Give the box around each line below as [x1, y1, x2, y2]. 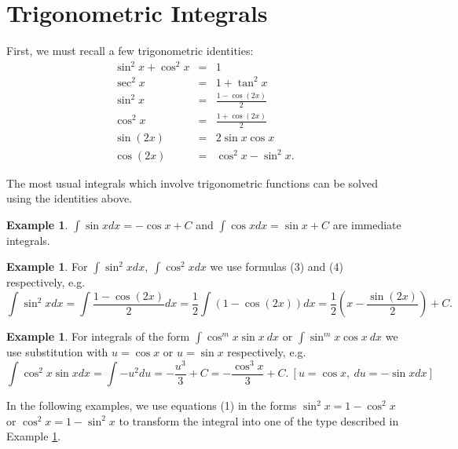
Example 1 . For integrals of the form [6, 328, 190, 345]
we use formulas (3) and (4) [210, 258, 343, 275]
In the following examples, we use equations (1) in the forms [6, 397, 297, 414]
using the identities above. [6, 190, 132, 206]
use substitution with [6, 344, 108, 360]
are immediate [332, 216, 401, 232]
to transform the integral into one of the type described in [119, 412, 399, 429]
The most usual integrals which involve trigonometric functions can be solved [6, 174, 378, 191]
